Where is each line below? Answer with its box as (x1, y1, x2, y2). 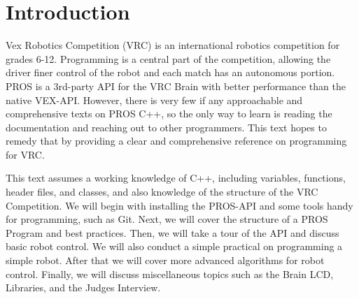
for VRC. (6, 147, 45, 161)
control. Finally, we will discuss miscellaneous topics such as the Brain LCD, (6, 266, 334, 281)
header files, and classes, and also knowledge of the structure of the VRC (6, 184, 318, 199)
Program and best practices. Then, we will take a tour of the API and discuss (6, 225, 339, 240)
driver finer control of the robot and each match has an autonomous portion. (6, 65, 335, 80)
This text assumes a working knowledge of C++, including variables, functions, (6, 170, 346, 185)
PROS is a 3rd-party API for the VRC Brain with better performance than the (6, 78, 346, 93)
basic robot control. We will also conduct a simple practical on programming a (6, 239, 343, 254)
